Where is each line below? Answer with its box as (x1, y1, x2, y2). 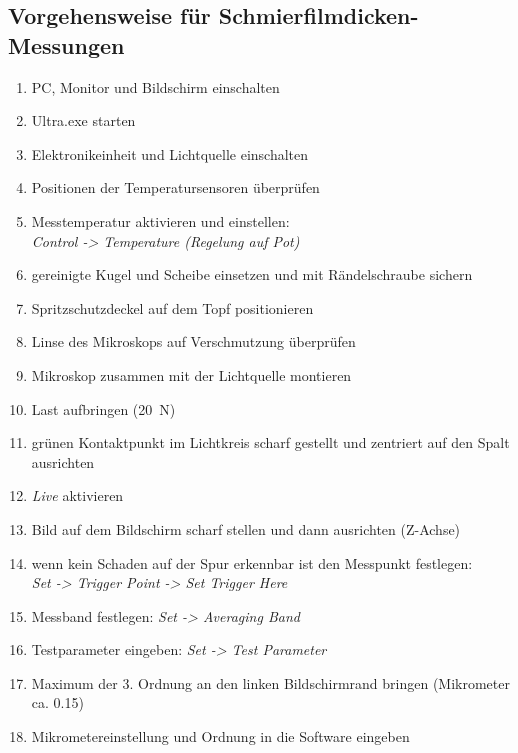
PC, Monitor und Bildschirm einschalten (31, 76, 280, 97)
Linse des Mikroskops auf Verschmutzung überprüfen (31, 331, 356, 352)
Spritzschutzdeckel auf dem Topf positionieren (31, 297, 314, 318)
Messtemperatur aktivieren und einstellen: (31, 210, 290, 231)
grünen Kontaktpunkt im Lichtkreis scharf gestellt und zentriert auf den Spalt (31, 432, 510, 453)
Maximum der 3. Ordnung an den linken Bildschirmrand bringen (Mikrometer (31, 672, 510, 693)
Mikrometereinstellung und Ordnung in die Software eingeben (31, 726, 410, 747)
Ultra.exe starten (31, 110, 136, 131)
